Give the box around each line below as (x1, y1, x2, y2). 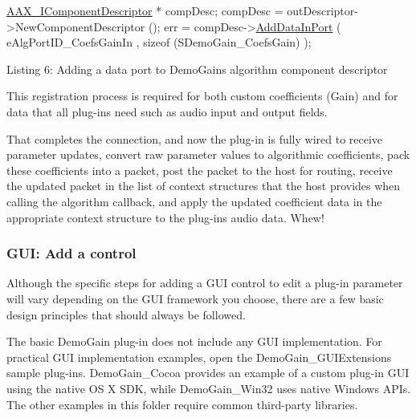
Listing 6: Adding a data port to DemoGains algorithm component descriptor (6, 60, 388, 77)
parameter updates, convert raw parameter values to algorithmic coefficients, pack (6, 146, 410, 163)
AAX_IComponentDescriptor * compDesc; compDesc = (6, 2, 283, 18)
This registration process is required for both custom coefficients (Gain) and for (6, 87, 398, 104)
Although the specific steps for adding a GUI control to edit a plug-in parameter (6, 274, 403, 291)
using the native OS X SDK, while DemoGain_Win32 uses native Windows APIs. (6, 379, 411, 396)
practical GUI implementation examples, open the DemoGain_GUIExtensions (6, 348, 392, 365)
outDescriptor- (287, 2, 358, 18)
